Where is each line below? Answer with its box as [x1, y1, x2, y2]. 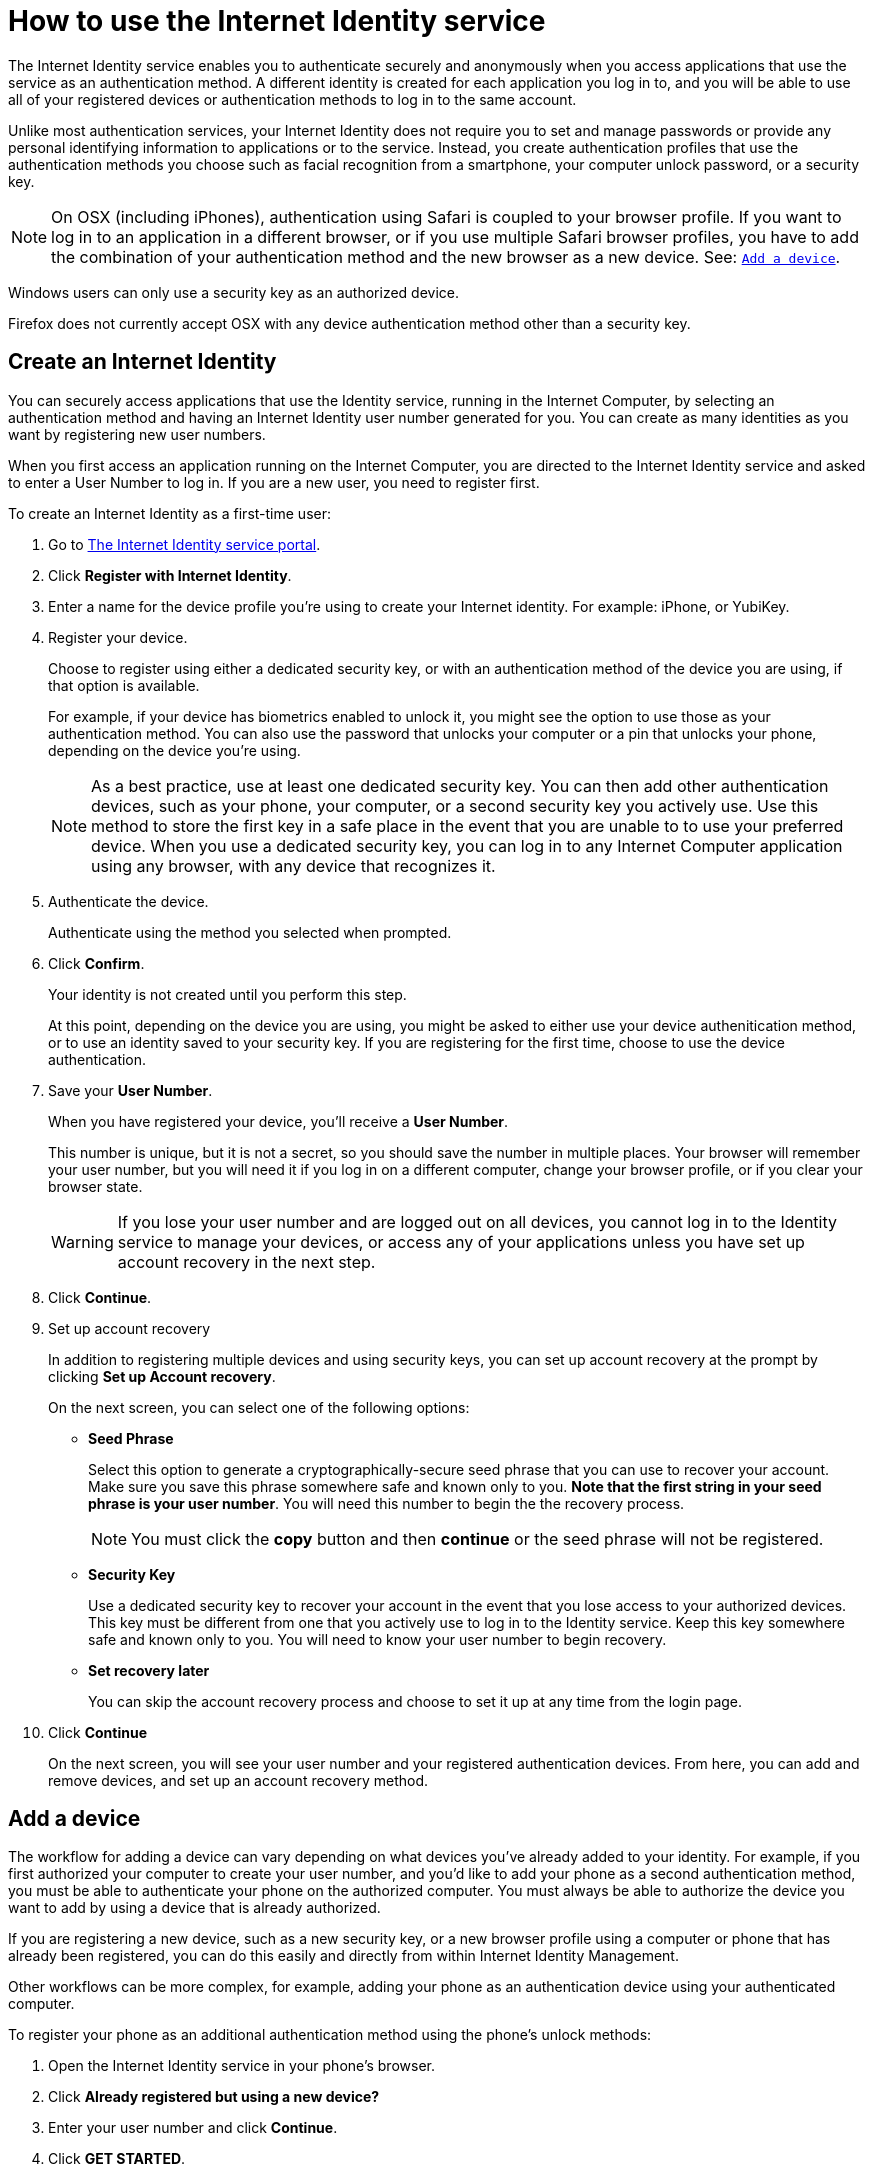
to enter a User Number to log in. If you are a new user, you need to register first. [8, 473, 540, 491]
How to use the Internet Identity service [8, 4, 546, 38]
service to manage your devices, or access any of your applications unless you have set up [117, 1231, 805, 1252]
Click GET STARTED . [48, 2150, 186, 2168]
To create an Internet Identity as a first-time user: [8, 504, 331, 522]
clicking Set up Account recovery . [48, 1367, 276, 1385]
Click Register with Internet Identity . [48, 566, 292, 584]
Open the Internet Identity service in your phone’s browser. [48, 2057, 435, 2075]
